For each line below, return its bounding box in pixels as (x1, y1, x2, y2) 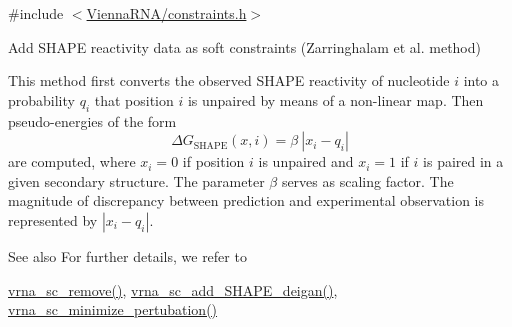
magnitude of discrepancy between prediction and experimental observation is (8, 190, 485, 211)
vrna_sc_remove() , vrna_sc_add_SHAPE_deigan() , (8, 279, 338, 300)
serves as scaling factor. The (281, 170, 454, 191)
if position (182, 151, 245, 172)
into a (463, 70, 500, 91)
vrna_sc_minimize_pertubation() (8, 299, 218, 320)
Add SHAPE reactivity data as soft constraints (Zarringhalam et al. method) (8, 36, 481, 57)
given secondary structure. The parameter (8, 170, 265, 191)
